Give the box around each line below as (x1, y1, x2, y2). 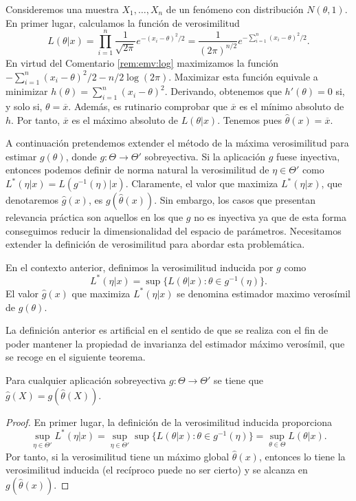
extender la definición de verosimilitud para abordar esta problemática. (5, 237, 305, 251)
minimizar (5, 84, 48, 98)
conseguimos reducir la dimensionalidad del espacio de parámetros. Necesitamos (5, 223, 342, 237)
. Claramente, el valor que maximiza (125, 176, 278, 191)
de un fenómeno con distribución (166, 2, 304, 16)
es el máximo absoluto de (71, 112, 178, 127)
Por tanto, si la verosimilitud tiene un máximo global (5, 449, 230, 463)
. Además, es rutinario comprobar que (68, 99, 228, 114)
